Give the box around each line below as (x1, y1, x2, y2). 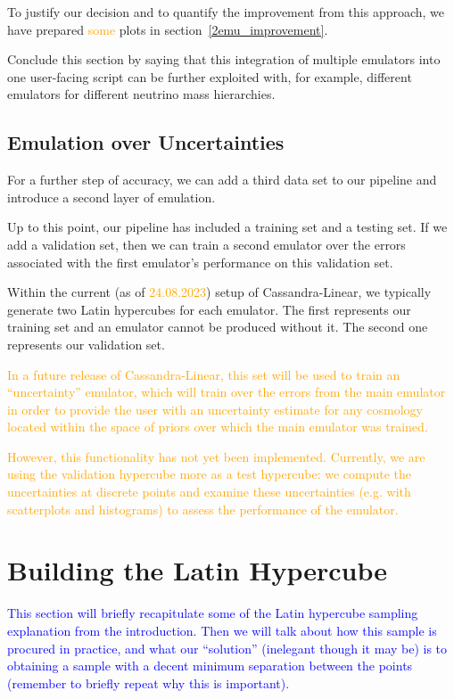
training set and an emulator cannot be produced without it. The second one (7, 317, 428, 336)
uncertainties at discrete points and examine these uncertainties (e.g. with (7, 482, 411, 501)
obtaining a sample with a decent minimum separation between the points (7, 656, 413, 675)
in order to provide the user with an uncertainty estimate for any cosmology (7, 399, 423, 418)
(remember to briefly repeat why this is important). (7, 673, 290, 692)
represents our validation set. (7, 334, 165, 353)
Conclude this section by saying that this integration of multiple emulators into (7, 50, 441, 69)
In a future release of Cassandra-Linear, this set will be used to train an (7, 365, 400, 383)
